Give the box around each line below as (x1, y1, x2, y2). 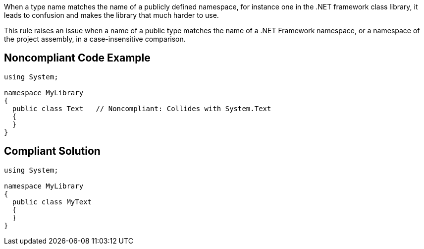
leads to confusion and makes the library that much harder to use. (4, 11, 219, 19)
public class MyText (12, 197, 92, 206)
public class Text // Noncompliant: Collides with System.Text (12, 104, 271, 113)
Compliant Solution (4, 145, 101, 158)
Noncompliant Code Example (4, 52, 151, 64)
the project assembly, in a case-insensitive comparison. (4, 35, 186, 43)
